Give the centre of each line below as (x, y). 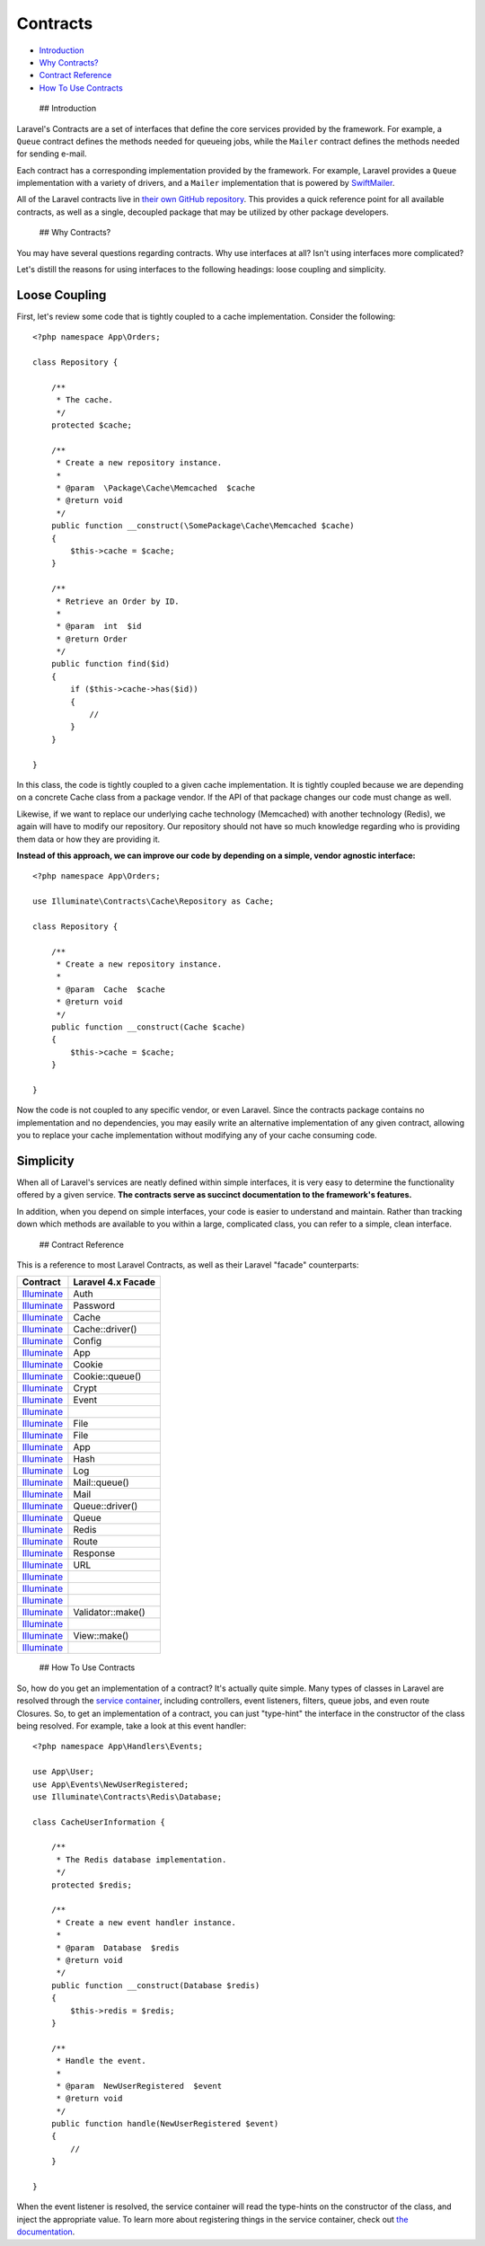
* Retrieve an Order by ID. (118, 601)
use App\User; (63, 1772)
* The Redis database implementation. (141, 1859)
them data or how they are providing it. (88, 839)
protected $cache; (92, 425)
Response (94, 1553)
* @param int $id (99, 626)
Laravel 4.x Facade (115, 1282)
